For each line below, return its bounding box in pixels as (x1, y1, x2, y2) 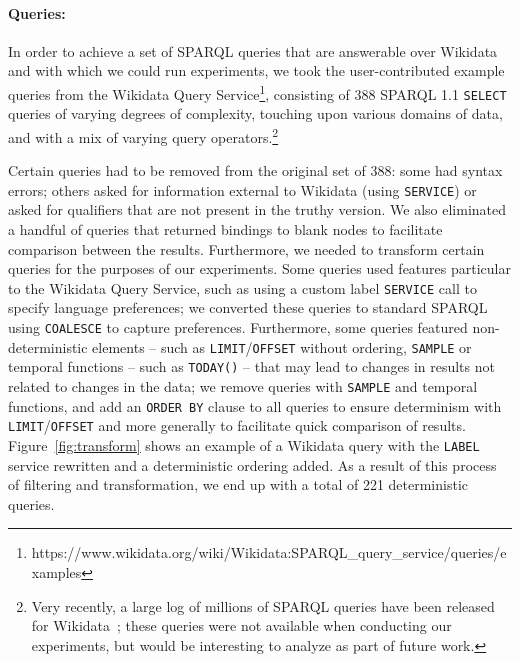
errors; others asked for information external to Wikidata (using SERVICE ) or (8, 179, 477, 200)
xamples (31, 561, 82, 582)
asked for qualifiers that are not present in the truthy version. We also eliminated (8, 199, 507, 220)
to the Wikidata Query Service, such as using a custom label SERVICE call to (8, 277, 477, 298)
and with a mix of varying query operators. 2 (8, 123, 279, 147)
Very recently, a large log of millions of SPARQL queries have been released (31, 595, 495, 616)
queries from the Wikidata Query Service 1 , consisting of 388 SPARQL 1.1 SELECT (8, 80, 507, 104)
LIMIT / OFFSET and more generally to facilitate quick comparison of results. (8, 415, 466, 436)
